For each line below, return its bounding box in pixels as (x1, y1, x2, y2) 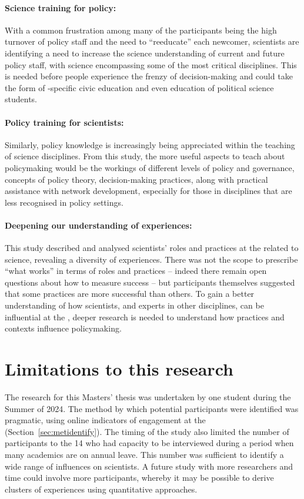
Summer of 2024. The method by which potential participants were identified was (5, 402, 299, 414)
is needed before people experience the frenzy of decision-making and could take (5, 70, 293, 82)
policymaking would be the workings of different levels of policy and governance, (5, 161, 295, 173)
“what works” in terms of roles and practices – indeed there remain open (5, 264, 267, 277)
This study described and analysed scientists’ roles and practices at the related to (5, 242, 299, 254)
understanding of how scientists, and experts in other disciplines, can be (5, 299, 264, 312)
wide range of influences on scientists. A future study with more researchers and (5, 460, 293, 472)
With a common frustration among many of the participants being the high (5, 24, 277, 36)
